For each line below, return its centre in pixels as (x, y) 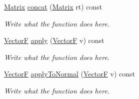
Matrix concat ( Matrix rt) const (53, 6)
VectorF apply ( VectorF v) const (54, 40)
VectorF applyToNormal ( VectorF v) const (69, 74)
